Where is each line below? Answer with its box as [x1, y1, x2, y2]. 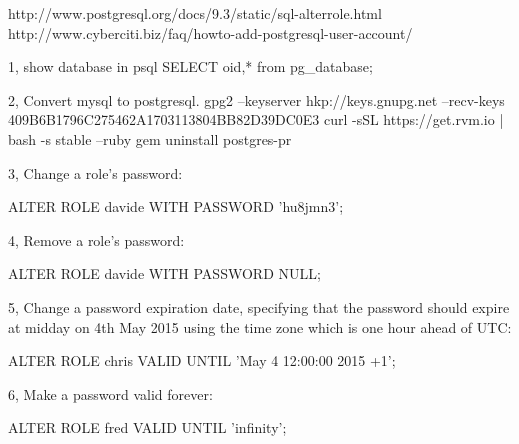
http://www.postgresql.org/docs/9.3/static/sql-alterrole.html [8, 3, 382, 23]
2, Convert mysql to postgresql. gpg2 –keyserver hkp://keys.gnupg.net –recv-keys [8, 89, 505, 110]
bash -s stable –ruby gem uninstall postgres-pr [8, 128, 292, 149]
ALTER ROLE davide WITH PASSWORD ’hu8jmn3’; [8, 196, 344, 217]
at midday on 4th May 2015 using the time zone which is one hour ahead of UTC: [8, 316, 512, 337]
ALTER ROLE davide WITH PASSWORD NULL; [8, 263, 321, 284]
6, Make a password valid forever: [8, 383, 213, 404]
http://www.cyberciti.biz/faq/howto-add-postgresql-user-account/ [8, 22, 413, 43]
